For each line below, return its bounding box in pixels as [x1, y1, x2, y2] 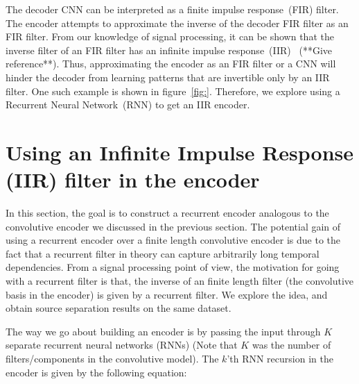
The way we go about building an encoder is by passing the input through [6, 324, 321, 338]
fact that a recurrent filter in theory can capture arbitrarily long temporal [6, 246, 319, 260]
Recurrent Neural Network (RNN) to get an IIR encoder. [6, 97, 250, 112]
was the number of [252, 337, 331, 352]
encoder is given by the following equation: [6, 365, 187, 379]
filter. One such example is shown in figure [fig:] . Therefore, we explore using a [6, 83, 340, 98]
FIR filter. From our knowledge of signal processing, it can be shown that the [6, 29, 334, 44]
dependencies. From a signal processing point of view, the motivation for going [6, 260, 340, 274]
